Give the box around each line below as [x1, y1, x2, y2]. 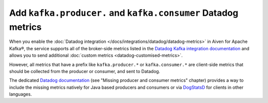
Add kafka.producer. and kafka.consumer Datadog [9, 7, 238, 18]
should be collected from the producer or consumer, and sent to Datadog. [9, 68, 160, 74]
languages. [9, 91, 32, 97]
